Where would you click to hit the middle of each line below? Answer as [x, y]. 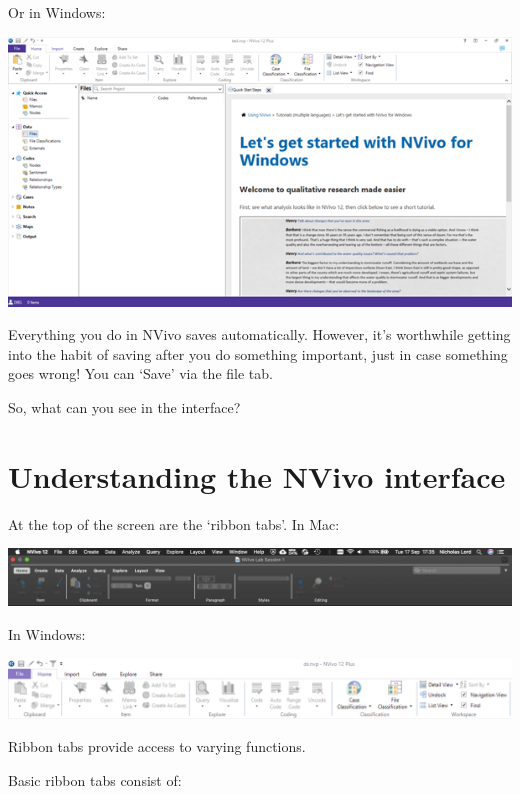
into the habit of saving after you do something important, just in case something [258, 353]
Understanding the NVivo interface [257, 475]
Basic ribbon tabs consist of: [95, 779]
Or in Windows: [57, 12]
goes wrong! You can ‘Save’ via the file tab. [140, 373]
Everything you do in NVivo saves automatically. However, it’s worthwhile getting [259, 334]
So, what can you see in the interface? [124, 406]
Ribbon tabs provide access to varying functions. [157, 746]
